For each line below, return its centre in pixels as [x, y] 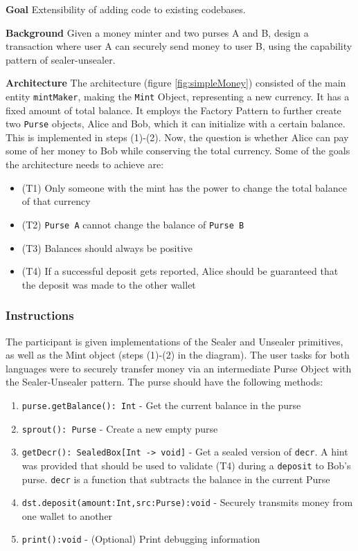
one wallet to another [67, 515]
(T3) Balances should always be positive [107, 247]
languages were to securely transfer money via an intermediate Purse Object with [179, 368]
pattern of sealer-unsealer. [61, 59]
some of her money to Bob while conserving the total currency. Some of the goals [178, 151]
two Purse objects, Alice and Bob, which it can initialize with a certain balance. [176, 124]
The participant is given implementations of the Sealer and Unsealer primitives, [174, 341]
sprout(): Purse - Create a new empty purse [120, 428]
